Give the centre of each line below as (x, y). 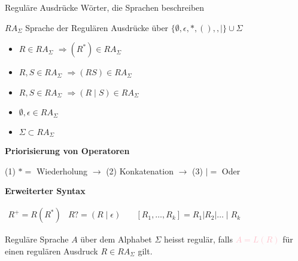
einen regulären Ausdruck (51, 251)
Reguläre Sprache (37, 239)
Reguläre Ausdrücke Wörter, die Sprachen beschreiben (105, 7)
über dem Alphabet (116, 239)
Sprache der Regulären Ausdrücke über (97, 27)
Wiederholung (62, 171)
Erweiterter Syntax (45, 191)
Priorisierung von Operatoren (67, 151)
